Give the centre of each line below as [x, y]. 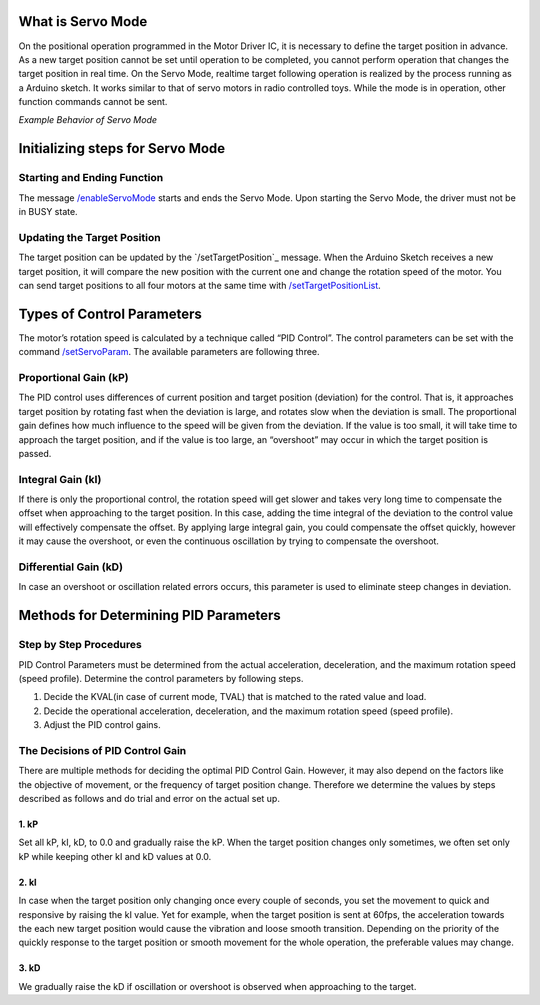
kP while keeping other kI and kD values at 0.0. [115, 856]
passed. [35, 453]
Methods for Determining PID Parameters [149, 615]
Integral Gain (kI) [60, 479]
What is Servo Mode [83, 21]
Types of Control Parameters [110, 313]
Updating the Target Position [89, 237]
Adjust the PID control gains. [102, 725]
